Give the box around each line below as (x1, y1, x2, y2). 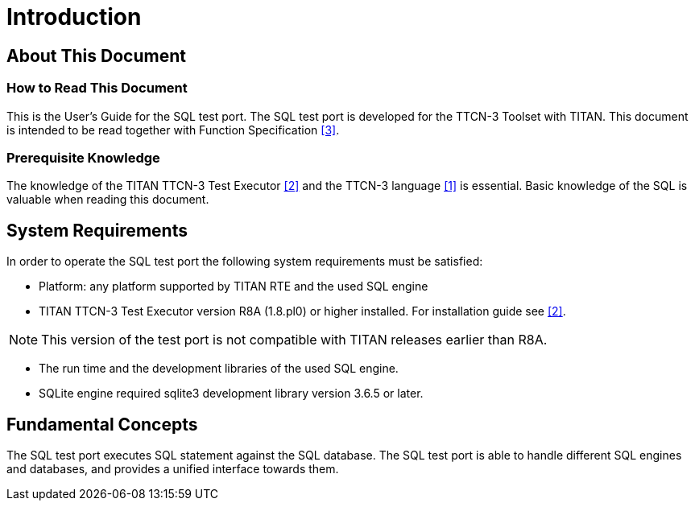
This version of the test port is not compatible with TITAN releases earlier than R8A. (41, 332, 548, 348)
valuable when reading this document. (6, 192, 209, 207)
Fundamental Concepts (6, 414, 198, 435)
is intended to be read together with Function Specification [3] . (6, 122, 340, 137)
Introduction (6, 3, 142, 31)
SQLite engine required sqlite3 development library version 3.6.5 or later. (39, 386, 424, 401)
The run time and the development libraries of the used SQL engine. (39, 361, 399, 376)
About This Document (6, 45, 186, 66)
